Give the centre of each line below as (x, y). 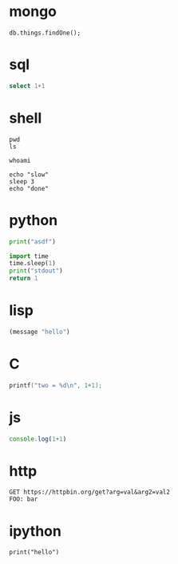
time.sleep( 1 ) (33, 264)
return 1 (24, 279)
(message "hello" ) (40, 332)
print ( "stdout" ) (36, 271)
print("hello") (34, 552)
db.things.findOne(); (45, 33)
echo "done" (29, 188)
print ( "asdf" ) (33, 242)
